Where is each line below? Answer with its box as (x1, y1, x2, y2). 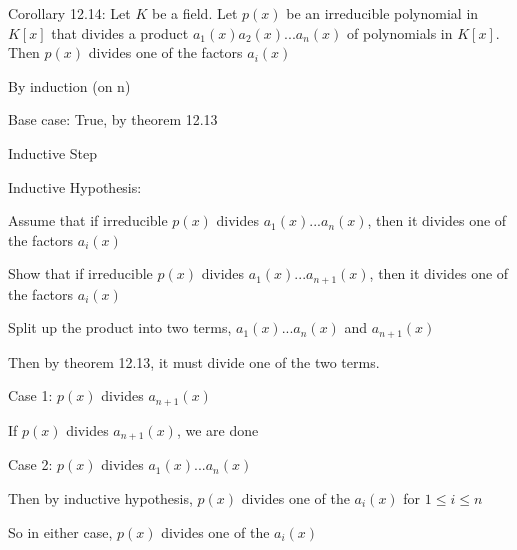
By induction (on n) (8, 75, 131, 96)
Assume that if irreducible (8, 210, 168, 231)
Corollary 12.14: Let (8, 3, 131, 23)
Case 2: (8, 454, 53, 475)
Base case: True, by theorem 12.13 (8, 109, 218, 130)
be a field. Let (152, 3, 238, 23)
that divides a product (51, 22, 189, 43)
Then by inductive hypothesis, (8, 487, 193, 508)
